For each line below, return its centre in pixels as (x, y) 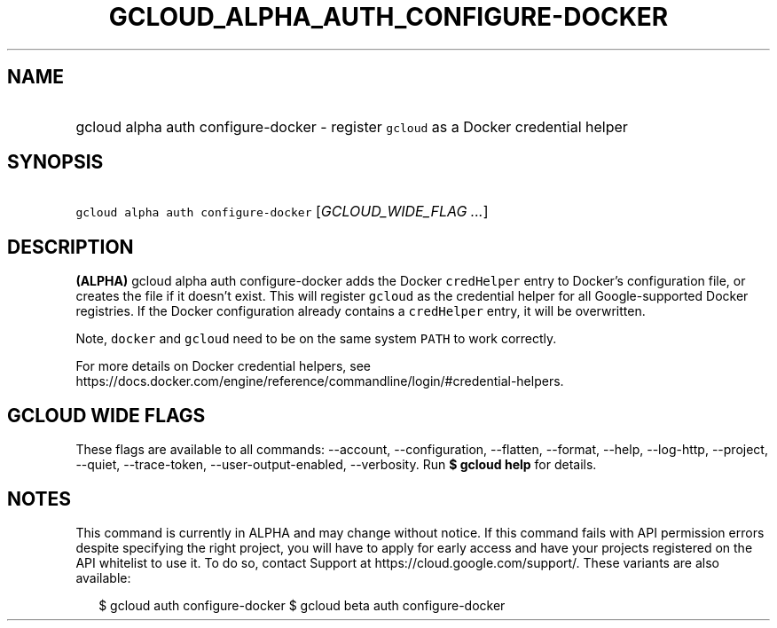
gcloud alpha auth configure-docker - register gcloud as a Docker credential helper (352, 126)
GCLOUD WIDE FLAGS (106, 415)
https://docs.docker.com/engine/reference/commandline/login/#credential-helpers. (320, 381)
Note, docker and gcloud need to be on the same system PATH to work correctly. (316, 339)
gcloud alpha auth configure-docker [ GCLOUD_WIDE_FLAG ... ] (282, 212)
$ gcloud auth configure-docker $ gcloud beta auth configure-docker (302, 605)
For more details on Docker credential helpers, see (223, 366)
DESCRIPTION (71, 247)
